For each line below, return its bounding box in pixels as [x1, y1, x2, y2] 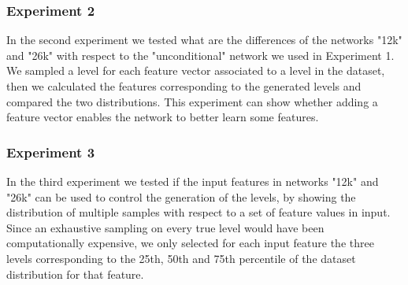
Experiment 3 [6, 142, 95, 161]
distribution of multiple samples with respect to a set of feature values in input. [6, 204, 391, 220]
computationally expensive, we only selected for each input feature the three [6, 235, 374, 251]
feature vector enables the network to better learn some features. [6, 109, 319, 125]
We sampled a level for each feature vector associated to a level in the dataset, [6, 62, 385, 79]
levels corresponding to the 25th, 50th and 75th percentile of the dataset [6, 250, 356, 266]
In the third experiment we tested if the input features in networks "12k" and [6, 173, 379, 189]
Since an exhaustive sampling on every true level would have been [6, 219, 325, 235]
